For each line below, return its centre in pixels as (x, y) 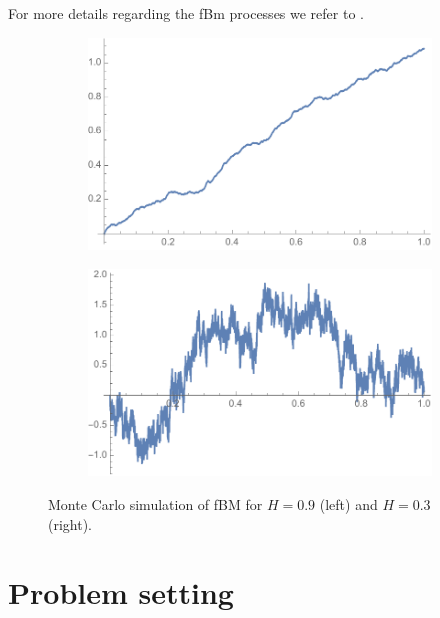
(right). (70, 523)
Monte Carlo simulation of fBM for (155, 503)
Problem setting (121, 592)
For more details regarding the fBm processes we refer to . (186, 13)
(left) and (348, 503)
